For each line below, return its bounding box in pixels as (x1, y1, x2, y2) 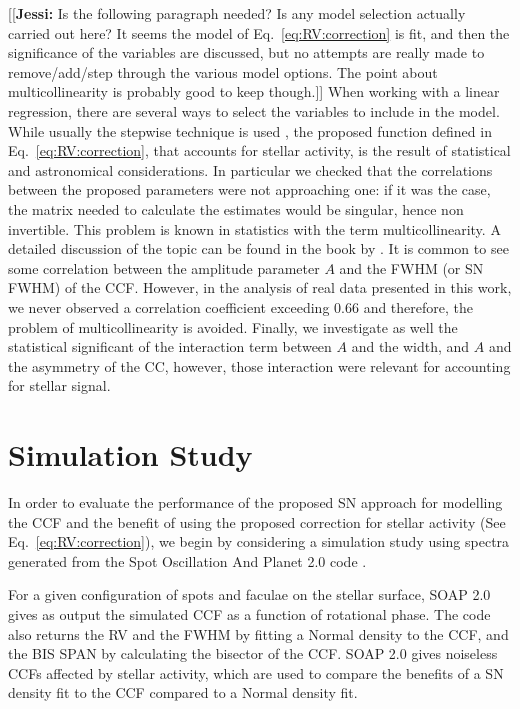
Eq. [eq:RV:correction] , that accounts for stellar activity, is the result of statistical (8, 140, 511, 161)
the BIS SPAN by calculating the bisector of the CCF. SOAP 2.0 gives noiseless (8, 643, 498, 664)
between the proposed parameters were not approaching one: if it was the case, (8, 179, 491, 200)
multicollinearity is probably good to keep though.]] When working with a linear (8, 81, 500, 102)
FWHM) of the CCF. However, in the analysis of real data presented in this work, (8, 277, 512, 298)
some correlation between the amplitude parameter (8, 257, 320, 278)
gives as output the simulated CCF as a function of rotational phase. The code (8, 603, 491, 624)
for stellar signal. (8, 375, 111, 396)
